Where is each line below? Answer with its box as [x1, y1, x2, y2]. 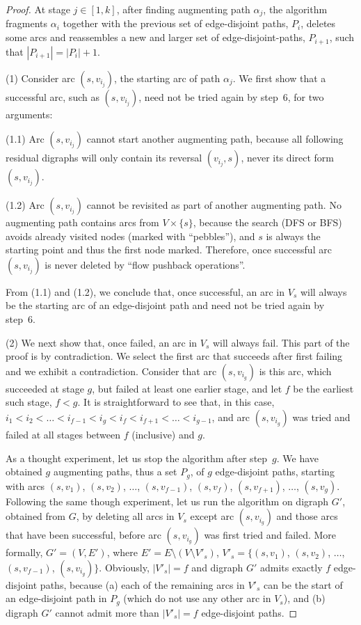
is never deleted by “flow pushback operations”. [45, 257, 246, 271]
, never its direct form [241, 150, 334, 165]
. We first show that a [232, 70, 326, 85]
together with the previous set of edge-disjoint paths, [63, 16, 289, 31]
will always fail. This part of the [212, 335, 350, 349]
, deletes [300, 16, 336, 31]
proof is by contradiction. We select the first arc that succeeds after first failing [6, 349, 343, 363]
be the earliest [293, 381, 354, 395]
